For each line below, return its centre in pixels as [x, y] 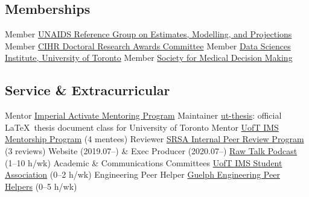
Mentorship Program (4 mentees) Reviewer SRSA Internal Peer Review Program [154, 139]
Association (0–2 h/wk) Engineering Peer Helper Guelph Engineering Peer [142, 174]
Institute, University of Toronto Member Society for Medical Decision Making [149, 58]
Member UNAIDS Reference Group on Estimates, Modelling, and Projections [148, 34]
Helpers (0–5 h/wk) [41, 186]
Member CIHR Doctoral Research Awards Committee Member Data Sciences [148, 45]
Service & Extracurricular [88, 90]
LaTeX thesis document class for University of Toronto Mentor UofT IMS [142, 127]
